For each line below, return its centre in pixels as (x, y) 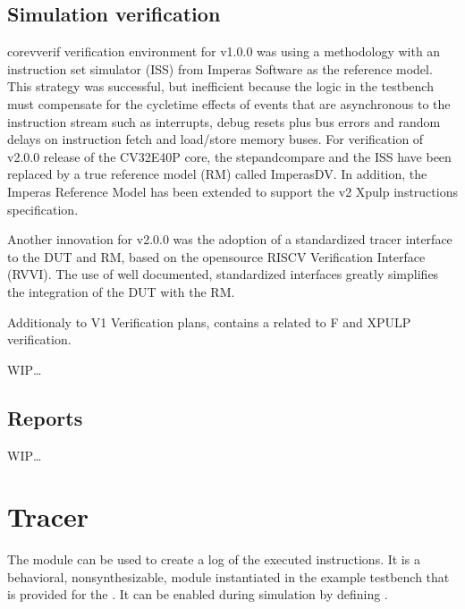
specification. (43, 209)
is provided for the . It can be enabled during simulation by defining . (198, 594)
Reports (45, 417)
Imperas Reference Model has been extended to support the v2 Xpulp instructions (232, 191)
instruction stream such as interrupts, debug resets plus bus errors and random (224, 121)
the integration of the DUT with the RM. (121, 291)
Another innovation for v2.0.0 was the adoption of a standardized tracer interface (230, 239)
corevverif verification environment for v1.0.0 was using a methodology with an (224, 51)
